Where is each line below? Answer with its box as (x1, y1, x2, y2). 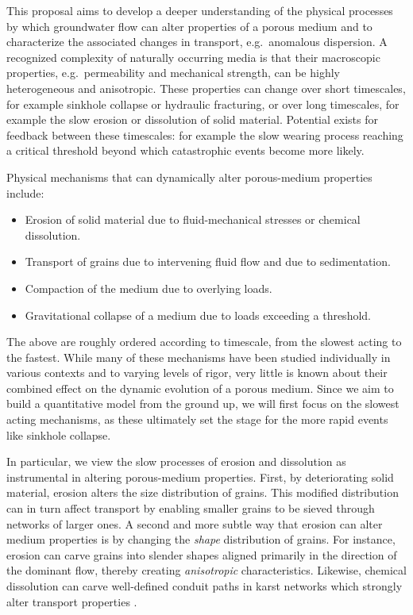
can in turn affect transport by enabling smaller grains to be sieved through (6, 500, 375, 517)
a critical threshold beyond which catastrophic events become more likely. (6, 142, 365, 159)
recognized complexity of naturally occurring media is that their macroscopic (6, 48, 380, 65)
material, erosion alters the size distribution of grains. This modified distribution (6, 484, 399, 501)
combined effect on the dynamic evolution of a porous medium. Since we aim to (6, 379, 394, 396)
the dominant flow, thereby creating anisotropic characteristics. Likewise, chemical (6, 562, 407, 578)
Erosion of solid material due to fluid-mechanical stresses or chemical (25, 211, 361, 228)
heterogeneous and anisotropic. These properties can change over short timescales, (6, 79, 406, 96)
